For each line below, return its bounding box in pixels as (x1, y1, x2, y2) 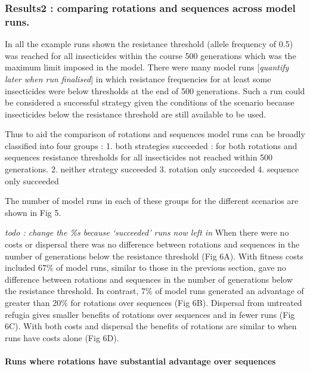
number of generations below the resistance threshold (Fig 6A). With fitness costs (5, 249, 303, 262)
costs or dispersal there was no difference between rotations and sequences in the (5, 238, 300, 251)
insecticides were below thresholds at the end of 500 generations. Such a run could (5, 84, 305, 97)
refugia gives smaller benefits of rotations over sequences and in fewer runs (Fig (5, 308, 295, 320)
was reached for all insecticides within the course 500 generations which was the (5, 49, 296, 61)
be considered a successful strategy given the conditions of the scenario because (5, 96, 294, 109)
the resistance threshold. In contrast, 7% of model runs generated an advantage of (5, 285, 304, 297)
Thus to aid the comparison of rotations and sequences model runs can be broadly (5, 128, 305, 140)
